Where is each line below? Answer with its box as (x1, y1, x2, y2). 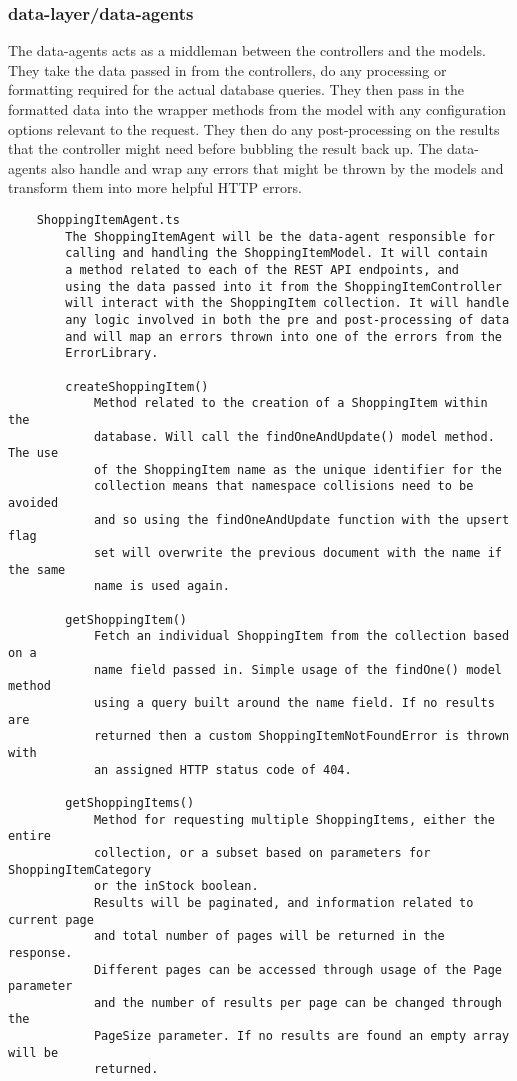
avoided (8, 496, 59, 511)
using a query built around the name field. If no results (93, 696, 495, 710)
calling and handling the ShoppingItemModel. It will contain (65, 246, 488, 261)
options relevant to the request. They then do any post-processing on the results (8, 118, 500, 139)
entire (8, 829, 51, 844)
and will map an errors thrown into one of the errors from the (65, 329, 502, 344)
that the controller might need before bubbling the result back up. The (8, 138, 443, 159)
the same (8, 562, 66, 577)
